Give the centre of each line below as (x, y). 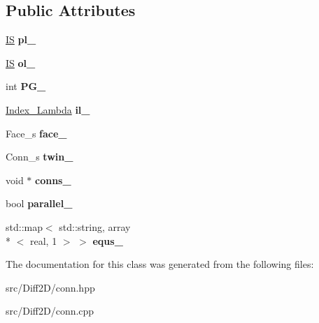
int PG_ (26, 86)
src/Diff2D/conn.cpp (50, 311)
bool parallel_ (39, 203)
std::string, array (95, 226)
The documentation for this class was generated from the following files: (160, 264)
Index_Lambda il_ (48, 109)
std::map (24, 226)
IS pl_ (21, 39)
